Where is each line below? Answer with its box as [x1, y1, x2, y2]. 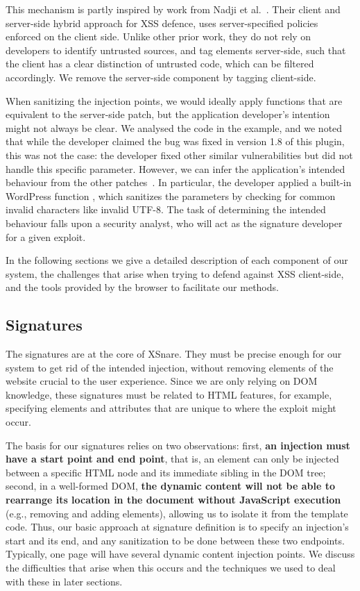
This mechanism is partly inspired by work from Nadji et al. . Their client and [6, 2, 341, 16]
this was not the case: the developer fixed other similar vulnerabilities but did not [6, 147, 353, 162]
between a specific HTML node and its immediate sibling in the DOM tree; [6, 465, 326, 479]
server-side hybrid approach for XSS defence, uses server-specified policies [6, 15, 318, 30]
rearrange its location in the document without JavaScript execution [6, 492, 341, 507]
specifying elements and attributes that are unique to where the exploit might [6, 401, 336, 415]
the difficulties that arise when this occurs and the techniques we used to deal [6, 560, 336, 574]
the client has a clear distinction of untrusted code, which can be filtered [6, 56, 314, 71]
